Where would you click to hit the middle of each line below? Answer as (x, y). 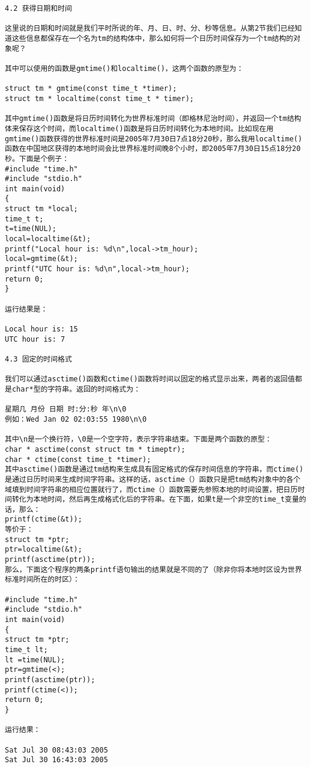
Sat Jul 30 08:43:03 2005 (56, 750)
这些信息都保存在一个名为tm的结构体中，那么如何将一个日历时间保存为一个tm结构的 (152, 38)
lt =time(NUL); (35, 660)
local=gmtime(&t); (41, 259)
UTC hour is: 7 (35, 339)
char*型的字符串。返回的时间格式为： (76, 389)
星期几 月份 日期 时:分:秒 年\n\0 (66, 409)
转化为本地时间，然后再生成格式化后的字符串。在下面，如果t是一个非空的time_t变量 (155, 500)
